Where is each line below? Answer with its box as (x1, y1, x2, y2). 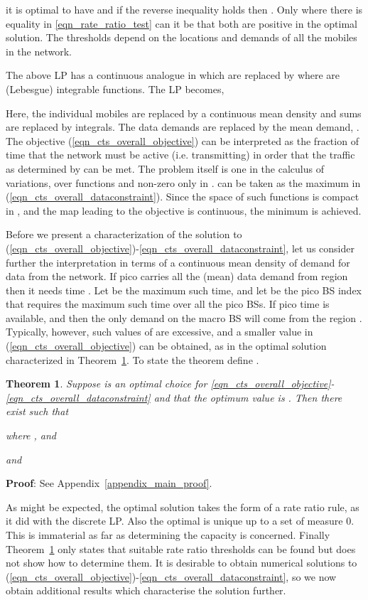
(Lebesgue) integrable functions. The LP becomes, (6, 81, 224, 96)
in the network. (6, 43, 72, 58)
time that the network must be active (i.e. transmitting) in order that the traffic (6, 147, 355, 162)
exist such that (6, 404, 69, 419)
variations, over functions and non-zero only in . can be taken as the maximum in (6, 175, 361, 190)
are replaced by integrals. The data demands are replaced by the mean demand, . (6, 119, 359, 134)
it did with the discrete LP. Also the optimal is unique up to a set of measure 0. (6, 513, 355, 528)
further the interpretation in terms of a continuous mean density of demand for (6, 255, 350, 269)
